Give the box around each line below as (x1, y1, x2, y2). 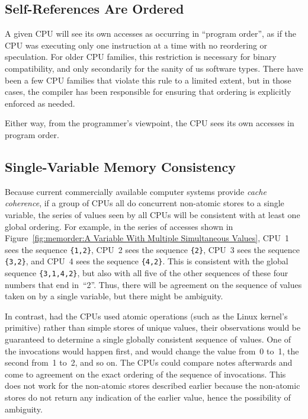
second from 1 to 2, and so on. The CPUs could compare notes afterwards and (5, 356, 293, 369)
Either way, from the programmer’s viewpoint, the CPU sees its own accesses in (5, 117, 294, 129)
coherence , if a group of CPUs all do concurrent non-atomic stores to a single (5, 197, 284, 209)
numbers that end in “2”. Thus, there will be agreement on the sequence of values (5, 278, 302, 290)
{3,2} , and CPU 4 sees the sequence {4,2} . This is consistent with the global (5, 255, 288, 267)
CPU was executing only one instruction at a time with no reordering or (5, 39, 268, 51)
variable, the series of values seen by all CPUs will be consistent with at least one (5, 208, 300, 220)
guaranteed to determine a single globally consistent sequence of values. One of (5, 333, 291, 346)
